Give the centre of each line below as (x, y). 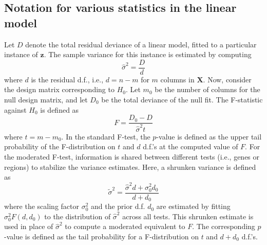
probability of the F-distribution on (60, 146)
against (15, 109)
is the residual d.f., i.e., (67, 79)
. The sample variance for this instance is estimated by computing (148, 54)
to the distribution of (78, 216)
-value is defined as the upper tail (209, 136)
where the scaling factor (42, 206)
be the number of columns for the (207, 89)
